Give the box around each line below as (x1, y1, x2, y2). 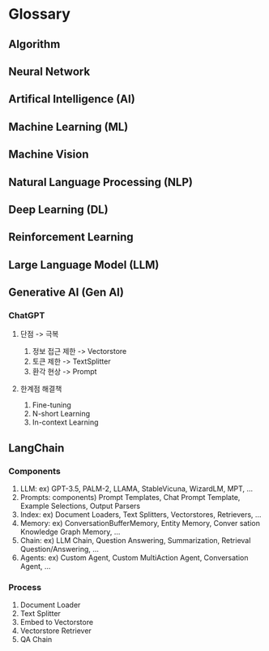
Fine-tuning (32, 400, 71, 410)
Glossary (8, 5, 71, 24)
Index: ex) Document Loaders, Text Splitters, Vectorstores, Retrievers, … (19, 510, 262, 520)
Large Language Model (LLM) (8, 257, 160, 272)
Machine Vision (8, 148, 89, 162)
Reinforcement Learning (8, 231, 134, 244)
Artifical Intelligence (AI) (8, 93, 135, 106)
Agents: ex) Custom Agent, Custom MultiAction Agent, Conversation (19, 553, 249, 563)
